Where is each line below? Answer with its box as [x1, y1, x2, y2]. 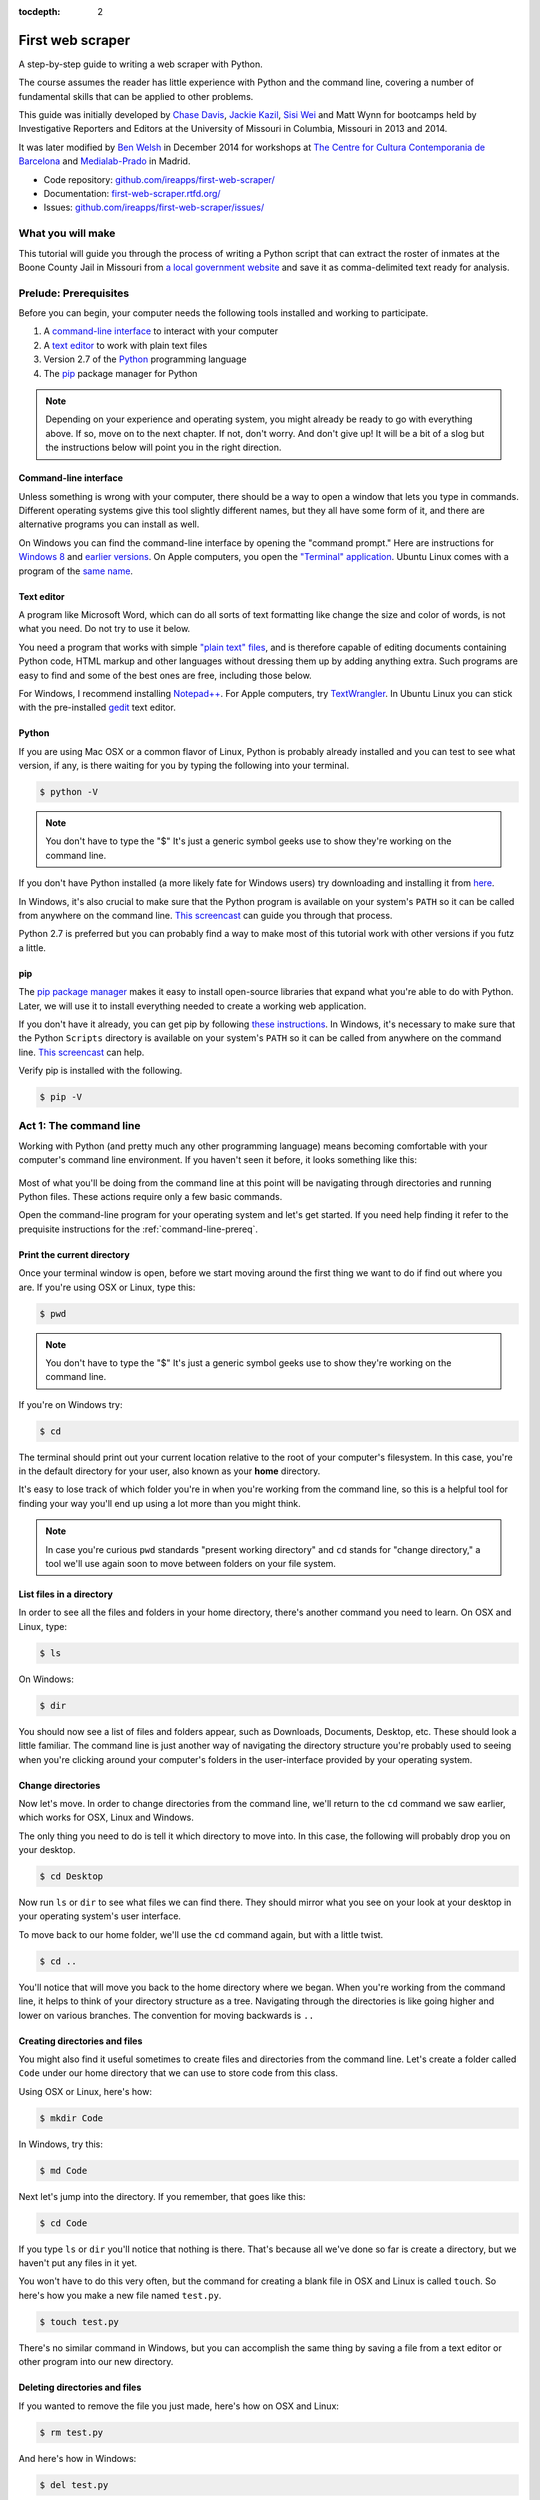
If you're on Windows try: [18, 1398, 124, 1410]
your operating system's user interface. [18, 1910, 182, 1922]
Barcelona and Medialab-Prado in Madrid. [18, 155, 191, 167]
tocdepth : [18, 6, 61, 17]
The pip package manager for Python [43, 367, 198, 379]
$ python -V [39, 786, 99, 798]
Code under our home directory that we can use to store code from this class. [18, 2067, 339, 2079]
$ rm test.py [39, 2426, 104, 2438]
